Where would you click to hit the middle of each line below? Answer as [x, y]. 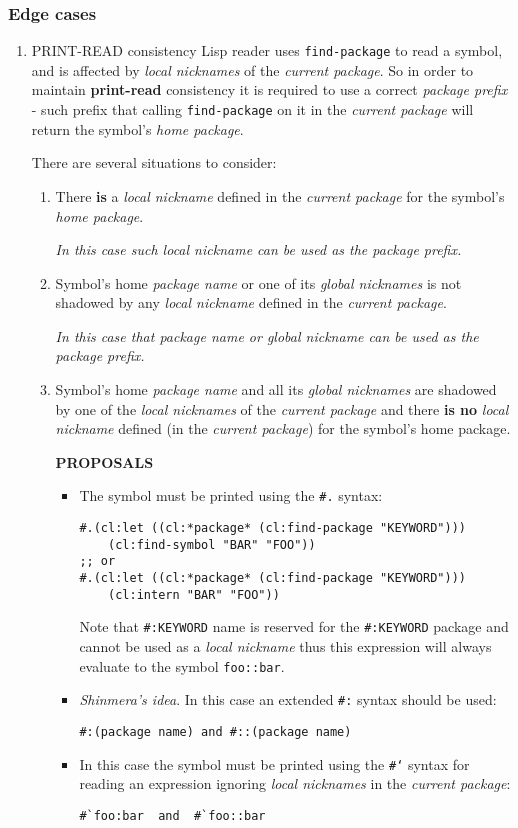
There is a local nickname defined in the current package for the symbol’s [280, 195]
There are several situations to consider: [154, 162]
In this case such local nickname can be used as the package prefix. [258, 249]
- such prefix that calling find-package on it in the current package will [252, 109]
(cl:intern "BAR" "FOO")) [194, 594]
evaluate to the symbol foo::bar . [182, 665]
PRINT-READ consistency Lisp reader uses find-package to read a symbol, [267, 50]
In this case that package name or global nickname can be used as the [267, 335]
